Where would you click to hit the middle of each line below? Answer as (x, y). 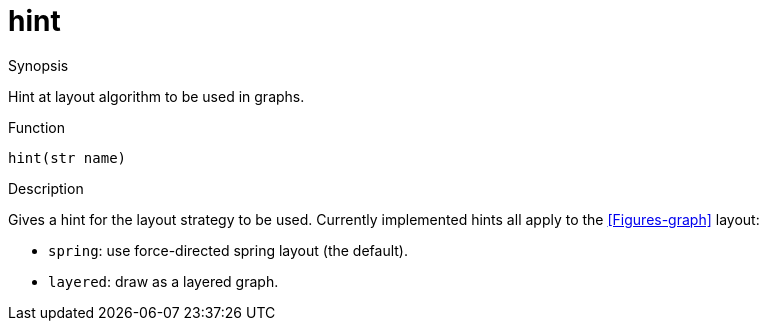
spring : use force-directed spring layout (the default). (228, 250)
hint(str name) (67, 157)
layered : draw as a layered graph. (163, 281)
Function (36, 127)
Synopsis (38, 65)
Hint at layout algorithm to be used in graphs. (156, 96)
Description (46, 188)
